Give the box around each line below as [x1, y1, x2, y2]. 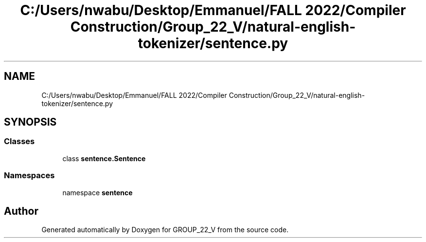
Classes [4, 136, 35, 147]
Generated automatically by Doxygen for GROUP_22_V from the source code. [41, 225, 289, 234]
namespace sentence [62, 188, 133, 197]
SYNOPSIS [4, 116, 57, 129]
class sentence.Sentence [62, 154, 146, 163]
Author [4, 205, 38, 217]
